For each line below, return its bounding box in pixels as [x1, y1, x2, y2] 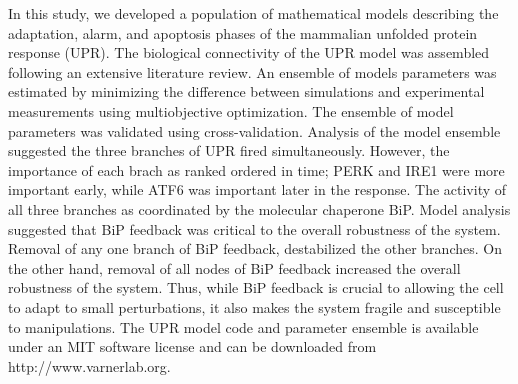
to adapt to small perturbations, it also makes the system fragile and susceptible [8, 296, 501, 317]
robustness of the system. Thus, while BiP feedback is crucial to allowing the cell [8, 277, 504, 298]
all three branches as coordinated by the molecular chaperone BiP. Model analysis [8, 198, 511, 219]
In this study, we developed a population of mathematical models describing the [8, 3, 499, 23]
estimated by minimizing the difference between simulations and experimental [8, 81, 485, 102]
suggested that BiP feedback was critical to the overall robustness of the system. [8, 218, 501, 239]
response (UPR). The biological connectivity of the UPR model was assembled [8, 42, 490, 63]
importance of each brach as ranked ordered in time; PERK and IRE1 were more [8, 159, 505, 180]
